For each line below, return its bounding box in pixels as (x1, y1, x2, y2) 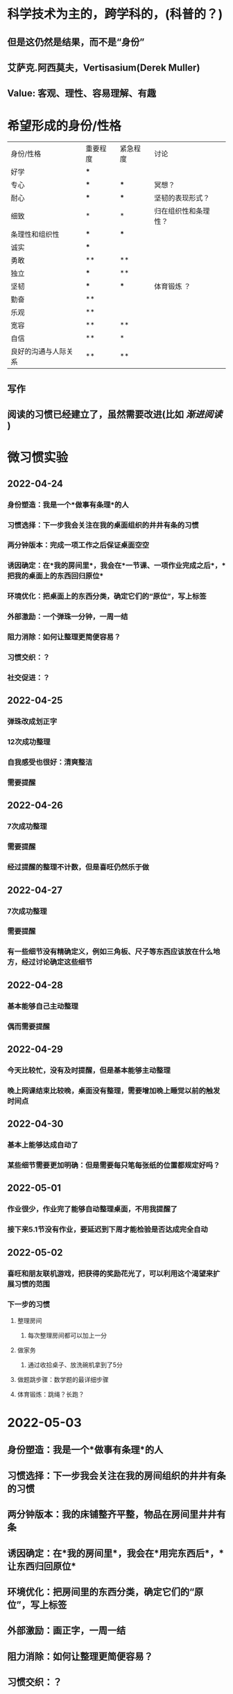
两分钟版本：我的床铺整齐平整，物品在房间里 (7, 1509, 199, 1521)
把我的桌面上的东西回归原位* (7, 571, 104, 581)
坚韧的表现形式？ (153, 193, 210, 203)
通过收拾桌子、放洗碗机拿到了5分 (27, 1360, 123, 1369)
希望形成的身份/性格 (7, 118, 121, 134)
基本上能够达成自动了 (7, 1140, 78, 1150)
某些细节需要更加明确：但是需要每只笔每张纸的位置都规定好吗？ (7, 1161, 221, 1170)
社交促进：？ (7, 673, 51, 682)
